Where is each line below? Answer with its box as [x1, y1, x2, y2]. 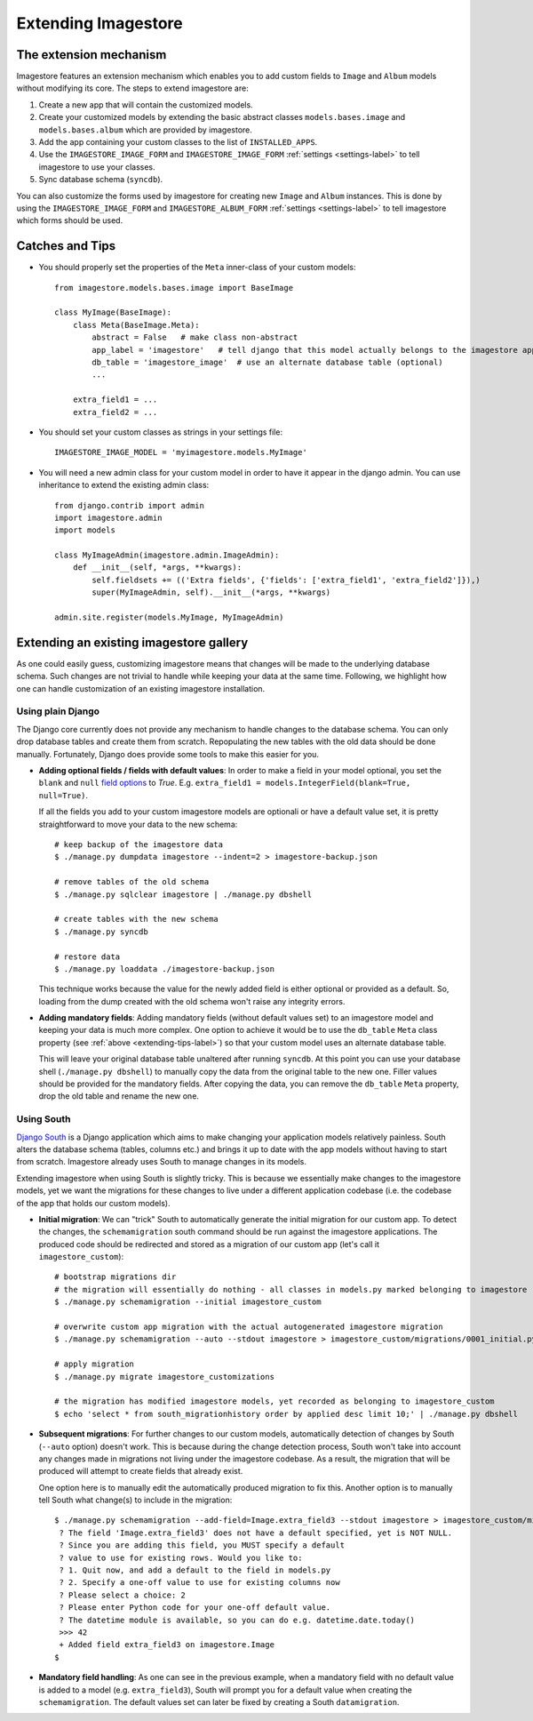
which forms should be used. [16, 215, 123, 226]
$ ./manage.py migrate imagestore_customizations [54, 1372, 275, 1381]
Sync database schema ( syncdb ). [38, 174, 163, 185]
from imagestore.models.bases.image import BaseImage [54, 283, 293, 292]
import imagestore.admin [54, 512, 163, 523]
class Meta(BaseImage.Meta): [72, 320, 200, 330]
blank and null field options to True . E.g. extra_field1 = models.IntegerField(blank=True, [38, 778, 411, 788]
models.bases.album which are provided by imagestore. [38, 124, 253, 135]
